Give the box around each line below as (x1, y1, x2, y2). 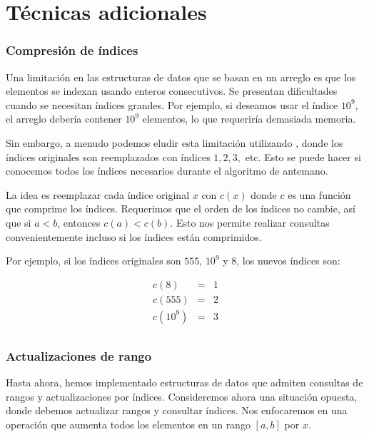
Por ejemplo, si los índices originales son (6, 253, 181, 268)
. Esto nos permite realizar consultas (170, 215, 330, 230)
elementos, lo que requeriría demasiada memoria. (142, 111, 356, 126)
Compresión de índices (6, 41, 138, 59)
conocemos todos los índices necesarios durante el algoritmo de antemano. (6, 163, 328, 178)
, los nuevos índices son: (236, 253, 340, 268)
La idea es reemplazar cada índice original (6, 187, 190, 202)
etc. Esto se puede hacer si (245, 149, 361, 164)
